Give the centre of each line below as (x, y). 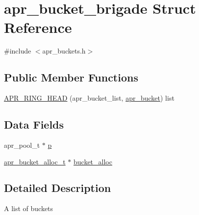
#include (18, 51)
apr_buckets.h (64, 51)
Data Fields (34, 124)
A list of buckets (29, 208)
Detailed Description (58, 188)
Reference (38, 27)
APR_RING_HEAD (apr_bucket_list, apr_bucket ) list (89, 98)
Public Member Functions (71, 77)
